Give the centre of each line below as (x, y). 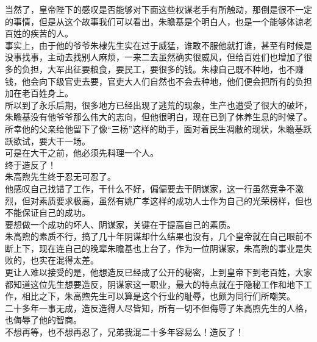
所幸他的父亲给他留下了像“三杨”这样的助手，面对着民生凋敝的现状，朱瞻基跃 (158, 128)
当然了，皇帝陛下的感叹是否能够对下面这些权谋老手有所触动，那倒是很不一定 (158, 9)
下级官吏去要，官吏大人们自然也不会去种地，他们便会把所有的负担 (180, 81)
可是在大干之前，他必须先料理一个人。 (82, 153)
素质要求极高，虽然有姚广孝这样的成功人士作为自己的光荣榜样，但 (171, 200)
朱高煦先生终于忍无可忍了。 (60, 176)
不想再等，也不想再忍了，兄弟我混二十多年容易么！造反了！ (124, 332)
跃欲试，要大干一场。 (48, 141)
